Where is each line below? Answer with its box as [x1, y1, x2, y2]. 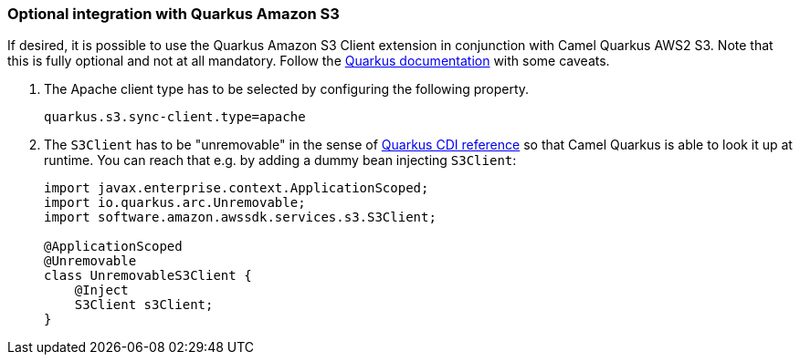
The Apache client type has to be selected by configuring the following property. [44, 81, 530, 98]
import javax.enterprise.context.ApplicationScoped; [44, 181, 429, 196]
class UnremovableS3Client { [44, 268, 252, 284]
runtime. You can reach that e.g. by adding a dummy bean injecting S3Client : [44, 152, 517, 169]
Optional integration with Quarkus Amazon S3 [7, 5, 340, 23]
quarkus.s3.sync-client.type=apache [44, 109, 306, 125]
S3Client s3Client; [74, 297, 214, 313]
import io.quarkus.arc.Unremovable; [44, 195, 306, 211]
